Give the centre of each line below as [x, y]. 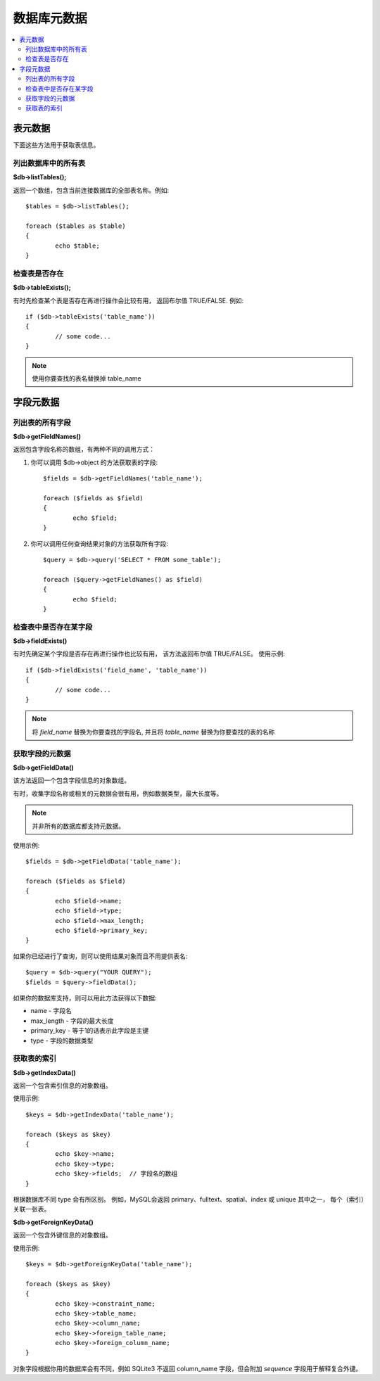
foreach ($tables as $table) [76, 226]
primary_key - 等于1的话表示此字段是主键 [90, 1031]
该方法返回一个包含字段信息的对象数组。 [71, 780]
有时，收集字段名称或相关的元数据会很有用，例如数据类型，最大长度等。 [118, 793]
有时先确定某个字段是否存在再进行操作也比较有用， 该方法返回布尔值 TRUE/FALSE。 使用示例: [149, 654]
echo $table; [77, 246]
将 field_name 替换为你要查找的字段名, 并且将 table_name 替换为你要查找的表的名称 [153, 732]
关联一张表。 [32, 1209]
